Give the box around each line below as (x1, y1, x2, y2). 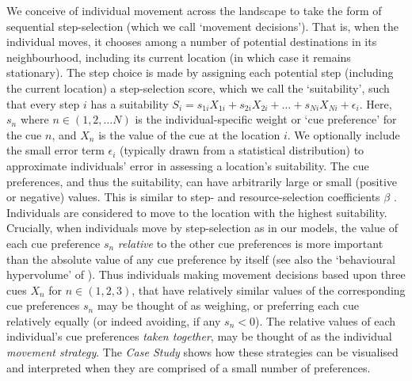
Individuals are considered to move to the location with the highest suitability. (6, 204, 387, 220)
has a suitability (90, 95, 169, 112)
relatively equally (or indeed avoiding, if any (6, 312, 221, 329)
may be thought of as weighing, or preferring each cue (97, 297, 359, 314)
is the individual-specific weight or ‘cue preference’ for (135, 111, 397, 128)
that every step (6, 95, 80, 112)
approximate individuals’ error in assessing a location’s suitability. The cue (6, 157, 369, 173)
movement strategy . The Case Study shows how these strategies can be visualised (6, 344, 399, 360)
